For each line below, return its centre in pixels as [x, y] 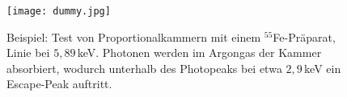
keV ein [323, 68]
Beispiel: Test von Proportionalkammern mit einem [134, 36]
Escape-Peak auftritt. [59, 84]
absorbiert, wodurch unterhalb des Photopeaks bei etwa [144, 68]
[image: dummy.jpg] [59, 11]
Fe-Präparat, [304, 36]
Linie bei [28, 53]
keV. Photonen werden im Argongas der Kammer [199, 53]
